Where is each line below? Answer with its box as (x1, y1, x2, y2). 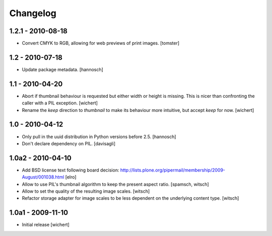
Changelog (9, 8, 56, 19)
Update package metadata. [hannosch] (22, 66, 103, 73)
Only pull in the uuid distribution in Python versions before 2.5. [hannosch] (22, 134, 176, 140)
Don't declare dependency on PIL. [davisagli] (22, 140, 116, 146)
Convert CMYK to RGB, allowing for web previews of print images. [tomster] (22, 40, 180, 46)
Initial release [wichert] (22, 222, 70, 228)
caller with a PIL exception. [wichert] (22, 100, 98, 106)
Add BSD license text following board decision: (22, 167, 119, 173)
